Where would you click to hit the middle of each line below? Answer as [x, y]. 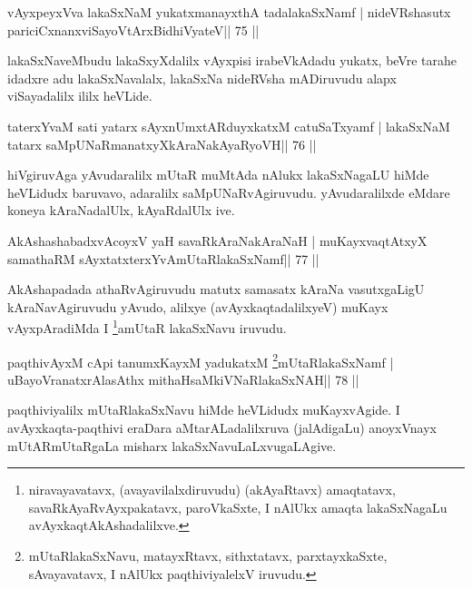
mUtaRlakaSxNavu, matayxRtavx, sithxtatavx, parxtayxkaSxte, [208, 555]
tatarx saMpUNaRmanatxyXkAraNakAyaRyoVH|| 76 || [162, 144]
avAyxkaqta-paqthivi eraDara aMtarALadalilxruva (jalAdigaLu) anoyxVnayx [222, 427]
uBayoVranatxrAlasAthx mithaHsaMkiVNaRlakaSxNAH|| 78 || [183, 379]
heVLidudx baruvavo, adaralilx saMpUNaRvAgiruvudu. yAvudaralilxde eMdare [229, 192]
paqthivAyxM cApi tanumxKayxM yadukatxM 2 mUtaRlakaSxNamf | [201, 360]
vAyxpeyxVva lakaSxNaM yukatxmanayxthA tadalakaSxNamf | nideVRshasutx [229, 12]
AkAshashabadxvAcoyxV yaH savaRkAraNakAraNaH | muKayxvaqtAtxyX [217, 240]
